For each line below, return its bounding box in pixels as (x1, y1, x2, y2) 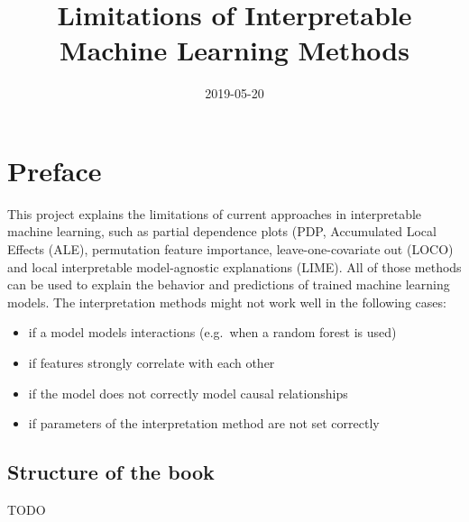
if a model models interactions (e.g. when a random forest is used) (28, 323, 397, 342)
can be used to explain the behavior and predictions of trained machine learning (7, 275, 450, 294)
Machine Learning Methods (60, 32, 409, 69)
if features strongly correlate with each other (28, 353, 275, 371)
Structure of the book (7, 458, 215, 486)
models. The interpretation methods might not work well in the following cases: (7, 292, 446, 311)
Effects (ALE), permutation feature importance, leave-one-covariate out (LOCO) (7, 240, 454, 259)
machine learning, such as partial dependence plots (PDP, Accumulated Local (7, 222, 437, 241)
